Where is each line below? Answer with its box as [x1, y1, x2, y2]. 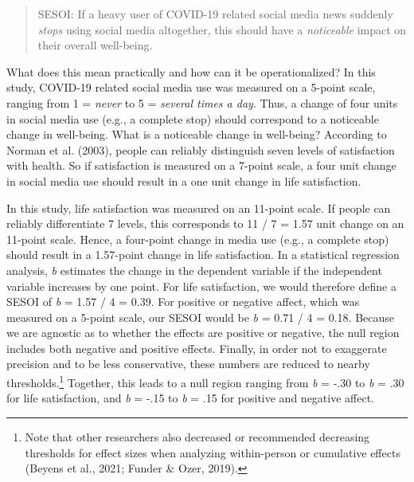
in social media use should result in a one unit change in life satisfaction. [6, 172, 361, 189]
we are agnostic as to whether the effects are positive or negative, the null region [6, 324, 400, 341]
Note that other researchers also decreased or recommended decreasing [25, 428, 370, 445]
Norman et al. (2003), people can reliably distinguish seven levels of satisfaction [6, 141, 395, 158]
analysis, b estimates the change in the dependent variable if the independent [6, 261, 382, 278]
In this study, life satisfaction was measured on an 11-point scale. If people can [6, 199, 391, 216]
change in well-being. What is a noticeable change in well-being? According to [6, 126, 387, 143]
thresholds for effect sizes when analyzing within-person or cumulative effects [25, 444, 400, 460]
